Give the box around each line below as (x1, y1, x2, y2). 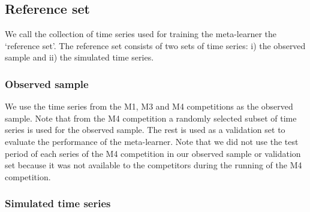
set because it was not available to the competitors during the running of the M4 (5, 159, 302, 171)
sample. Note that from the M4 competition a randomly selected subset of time (5, 111, 297, 124)
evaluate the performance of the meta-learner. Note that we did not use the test (5, 135, 299, 147)
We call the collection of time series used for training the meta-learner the (5, 28, 277, 40)
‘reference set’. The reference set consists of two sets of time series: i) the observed (5, 39, 306, 52)
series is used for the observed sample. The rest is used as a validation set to (5, 123, 285, 136)
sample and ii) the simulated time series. (5, 51, 154, 63)
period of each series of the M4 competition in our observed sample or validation (5, 147, 301, 159)
